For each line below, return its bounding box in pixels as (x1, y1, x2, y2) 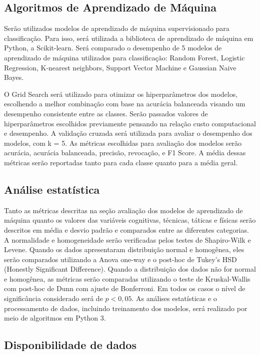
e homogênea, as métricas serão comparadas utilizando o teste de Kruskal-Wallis (4, 273, 250, 284)
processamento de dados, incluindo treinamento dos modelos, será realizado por (4, 303, 247, 313)
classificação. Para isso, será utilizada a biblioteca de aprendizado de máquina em (4, 32, 253, 43)
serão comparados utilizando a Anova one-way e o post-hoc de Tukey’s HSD (4, 254, 237, 264)
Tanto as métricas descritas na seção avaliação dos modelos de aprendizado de (4, 205, 243, 215)
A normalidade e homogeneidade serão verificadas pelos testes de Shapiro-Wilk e (4, 234, 251, 245)
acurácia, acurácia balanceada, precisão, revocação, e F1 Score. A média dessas (4, 147, 246, 158)
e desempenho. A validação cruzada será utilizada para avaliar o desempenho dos (4, 128, 252, 138)
